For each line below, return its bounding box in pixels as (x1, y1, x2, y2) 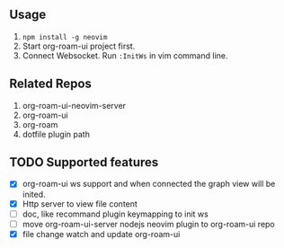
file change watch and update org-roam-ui (22, 228, 181, 239)
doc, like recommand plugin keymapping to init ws (22, 208, 209, 219)
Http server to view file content (22, 198, 138, 209)
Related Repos (9, 76, 93, 92)
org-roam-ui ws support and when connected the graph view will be (22, 179, 276, 190)
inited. (22, 189, 47, 199)
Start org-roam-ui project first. (22, 40, 136, 51)
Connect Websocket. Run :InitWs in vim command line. (22, 49, 228, 61)
